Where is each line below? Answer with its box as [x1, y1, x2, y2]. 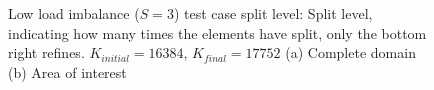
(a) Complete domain [285, 42, 416, 63]
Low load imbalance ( [8, 3, 140, 23]
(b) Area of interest [8, 61, 127, 82]
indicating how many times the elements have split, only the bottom [8, 22, 427, 43]
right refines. [8, 42, 85, 63]
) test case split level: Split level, [173, 3, 373, 23]
